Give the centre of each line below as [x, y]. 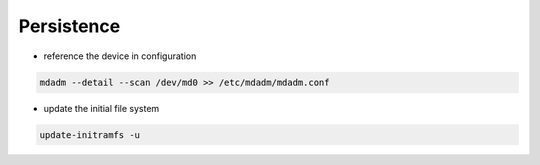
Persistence [69, 26]
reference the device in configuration [120, 56]
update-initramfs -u [89, 134]
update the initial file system [101, 108]
